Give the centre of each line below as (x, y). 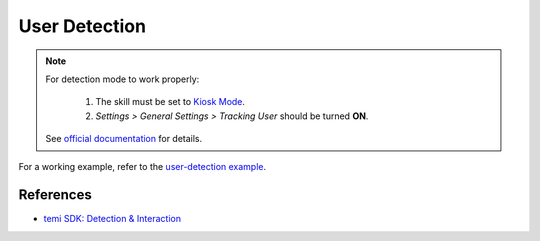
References (55, 195)
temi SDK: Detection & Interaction (112, 219)
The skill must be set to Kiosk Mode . (170, 102)
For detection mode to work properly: (122, 79)
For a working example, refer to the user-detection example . (142, 166)
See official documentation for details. (124, 139)
